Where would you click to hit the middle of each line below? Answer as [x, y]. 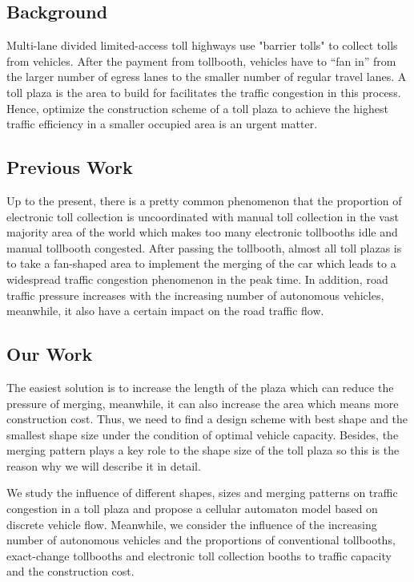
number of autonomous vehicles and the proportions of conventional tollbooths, [201, 540]
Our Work [50, 354]
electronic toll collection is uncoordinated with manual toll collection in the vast [203, 216]
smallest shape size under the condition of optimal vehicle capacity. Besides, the [203, 434]
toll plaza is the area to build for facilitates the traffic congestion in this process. [204, 92]
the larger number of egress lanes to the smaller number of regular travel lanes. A [207, 77]
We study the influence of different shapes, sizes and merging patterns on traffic [202, 493]
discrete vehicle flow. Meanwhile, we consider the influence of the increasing [192, 524]
